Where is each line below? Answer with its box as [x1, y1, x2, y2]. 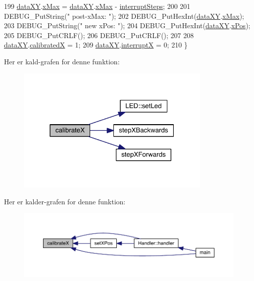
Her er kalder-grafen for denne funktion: [4, 196, 126, 206]
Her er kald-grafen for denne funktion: [4, 56, 120, 66]
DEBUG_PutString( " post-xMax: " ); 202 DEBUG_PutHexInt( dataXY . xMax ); [4, 10, 244, 21]
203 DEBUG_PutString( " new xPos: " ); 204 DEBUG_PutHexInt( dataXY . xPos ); [4, 20, 251, 31]
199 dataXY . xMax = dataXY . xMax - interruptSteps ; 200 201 [4, 1, 191, 11]
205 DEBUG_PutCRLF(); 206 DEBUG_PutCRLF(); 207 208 [4, 30, 194, 40]
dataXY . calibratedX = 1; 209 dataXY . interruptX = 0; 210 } [4, 40, 188, 50]
